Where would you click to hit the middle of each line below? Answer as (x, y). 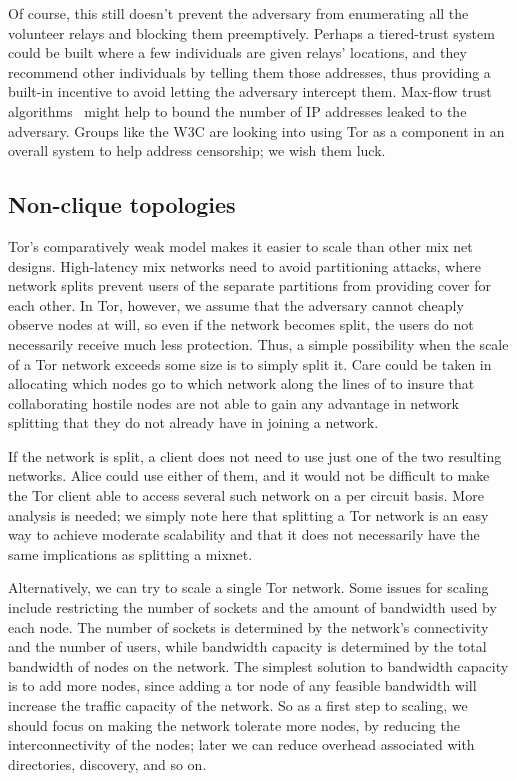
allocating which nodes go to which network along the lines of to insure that (241, 383)
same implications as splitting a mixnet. (130, 553)
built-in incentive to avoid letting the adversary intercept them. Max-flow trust (250, 91)
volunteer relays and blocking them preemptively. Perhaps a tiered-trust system (251, 32)
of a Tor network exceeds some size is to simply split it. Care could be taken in (250, 363)
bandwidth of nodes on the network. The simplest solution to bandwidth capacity (258, 665)
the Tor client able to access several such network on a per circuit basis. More (246, 495)
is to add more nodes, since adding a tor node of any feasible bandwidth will (242, 685)
